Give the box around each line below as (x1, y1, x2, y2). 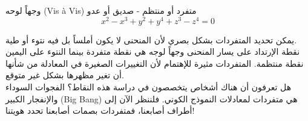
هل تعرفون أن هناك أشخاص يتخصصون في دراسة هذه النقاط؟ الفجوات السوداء (5, 81, 292, 93)
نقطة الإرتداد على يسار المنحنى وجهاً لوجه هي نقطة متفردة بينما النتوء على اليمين (5, 45, 300, 58)
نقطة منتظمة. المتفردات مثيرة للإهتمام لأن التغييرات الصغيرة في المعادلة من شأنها (5, 57, 304, 69)
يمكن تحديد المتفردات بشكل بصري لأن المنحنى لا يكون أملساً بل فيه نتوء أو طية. (5, 33, 297, 46)
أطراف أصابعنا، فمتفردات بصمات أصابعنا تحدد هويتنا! (5, 104, 195, 117)
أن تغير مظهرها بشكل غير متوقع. (5, 69, 124, 81)
